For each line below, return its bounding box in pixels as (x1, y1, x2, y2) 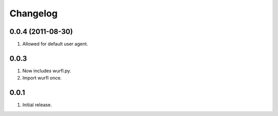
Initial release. (22, 102, 52, 108)
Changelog (9, 8, 58, 19)
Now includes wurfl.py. (22, 67, 72, 74)
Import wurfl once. (22, 75, 62, 81)
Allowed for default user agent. (22, 41, 89, 47)
